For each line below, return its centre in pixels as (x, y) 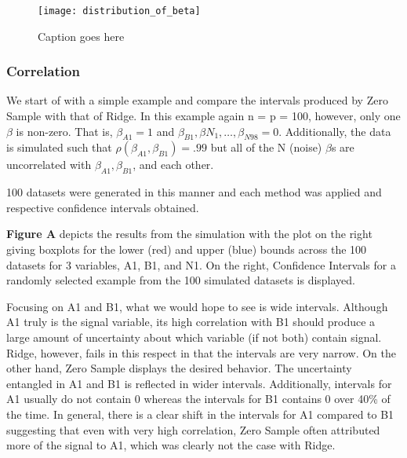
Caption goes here (81, 36)
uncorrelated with (49, 165)
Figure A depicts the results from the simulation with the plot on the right (189, 234)
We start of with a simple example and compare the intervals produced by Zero (197, 100)
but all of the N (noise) (266, 147)
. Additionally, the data (335, 131)
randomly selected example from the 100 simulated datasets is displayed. (181, 280)
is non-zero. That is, (64, 131)
